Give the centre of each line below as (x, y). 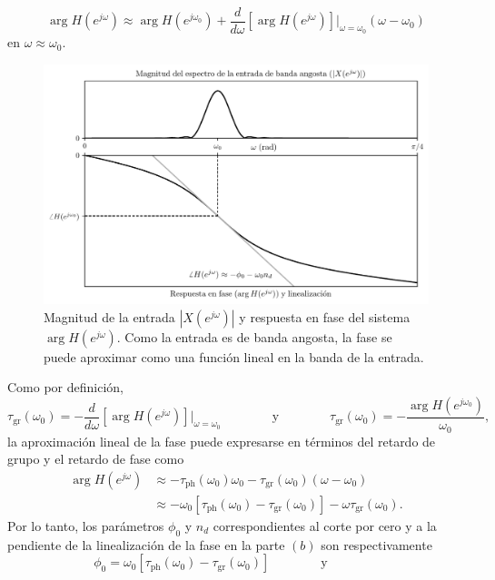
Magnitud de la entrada (109, 316)
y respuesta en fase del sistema (325, 316)
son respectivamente (376, 544)
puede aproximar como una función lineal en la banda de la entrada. (234, 356)
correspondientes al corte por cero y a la (325, 525)
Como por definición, (66, 387)
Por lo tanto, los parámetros (86, 525)
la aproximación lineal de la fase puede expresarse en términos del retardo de (222, 441)
